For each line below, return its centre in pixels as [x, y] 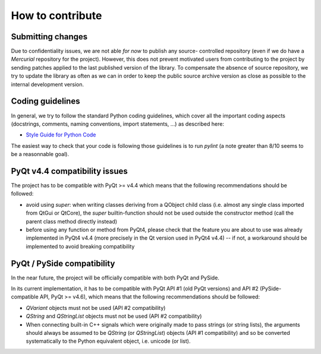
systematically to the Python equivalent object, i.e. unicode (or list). [108, 341]
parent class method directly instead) [72, 221]
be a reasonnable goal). [40, 154]
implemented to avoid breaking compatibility [80, 246]
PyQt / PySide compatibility [63, 263]
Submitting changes [49, 37]
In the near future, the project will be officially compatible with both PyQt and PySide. [115, 278]
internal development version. [48, 84]
